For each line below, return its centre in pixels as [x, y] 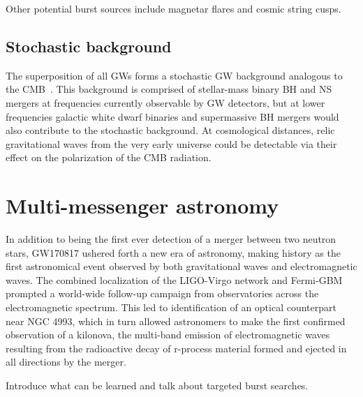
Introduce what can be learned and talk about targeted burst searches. [157, 385]
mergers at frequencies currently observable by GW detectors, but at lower [165, 102]
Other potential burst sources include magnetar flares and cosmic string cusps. [173, 8]
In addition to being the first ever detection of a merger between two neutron [171, 239]
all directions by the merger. [66, 362]
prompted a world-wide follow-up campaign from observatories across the [162, 293]
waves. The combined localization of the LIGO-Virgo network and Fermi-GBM [174, 279]
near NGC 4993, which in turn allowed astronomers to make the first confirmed [176, 321]
